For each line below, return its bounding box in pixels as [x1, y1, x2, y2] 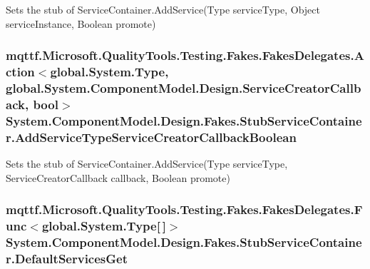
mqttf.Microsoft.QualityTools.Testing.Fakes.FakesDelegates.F [6, 201, 363, 218]
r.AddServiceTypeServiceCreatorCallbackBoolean [6, 128, 297, 146]
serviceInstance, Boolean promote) [6, 16, 156, 31]
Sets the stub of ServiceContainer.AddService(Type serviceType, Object [6, 2, 320, 16]
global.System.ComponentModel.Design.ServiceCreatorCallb [6, 78, 361, 96]
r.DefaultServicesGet [6, 249, 128, 267]
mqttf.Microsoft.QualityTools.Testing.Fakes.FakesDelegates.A [6, 46, 364, 64]
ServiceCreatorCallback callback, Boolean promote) [6, 170, 230, 185]
